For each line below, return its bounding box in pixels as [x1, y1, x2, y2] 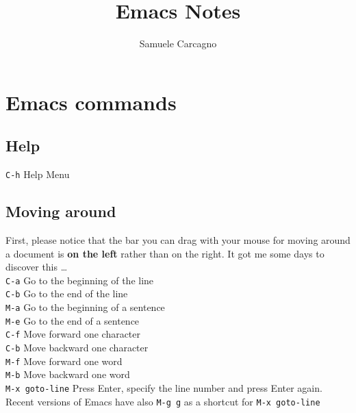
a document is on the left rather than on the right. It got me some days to [5, 246, 325, 260]
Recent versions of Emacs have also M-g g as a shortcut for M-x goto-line [5, 394, 320, 408]
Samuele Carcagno [139, 36, 217, 51]
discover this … [5, 260, 68, 274]
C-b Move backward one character [5, 340, 149, 355]
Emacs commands [5, 88, 177, 116]
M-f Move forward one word [5, 353, 123, 368]
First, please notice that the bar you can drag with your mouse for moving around [5, 232, 351, 247]
